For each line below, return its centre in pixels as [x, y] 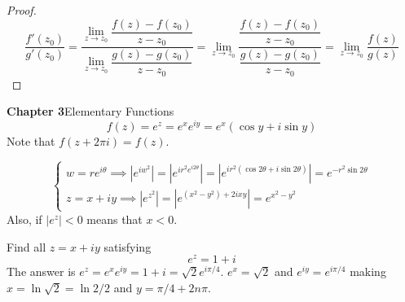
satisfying [128, 246]
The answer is [41, 271]
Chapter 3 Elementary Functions [90, 111]
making [368, 271]
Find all [26, 246]
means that [114, 219]
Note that [31, 140]
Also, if [24, 219]
